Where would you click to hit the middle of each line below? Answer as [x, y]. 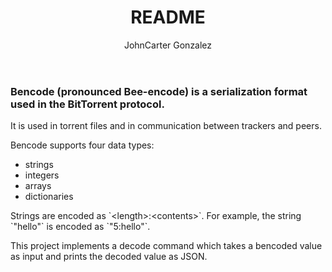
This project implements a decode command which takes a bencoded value [166, 246]
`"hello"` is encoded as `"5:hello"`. [80, 227]
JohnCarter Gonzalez [168, 45]
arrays [38, 186]
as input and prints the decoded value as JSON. [109, 257]
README [168, 17]
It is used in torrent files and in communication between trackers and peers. [166, 126]
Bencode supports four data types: [82, 145]
